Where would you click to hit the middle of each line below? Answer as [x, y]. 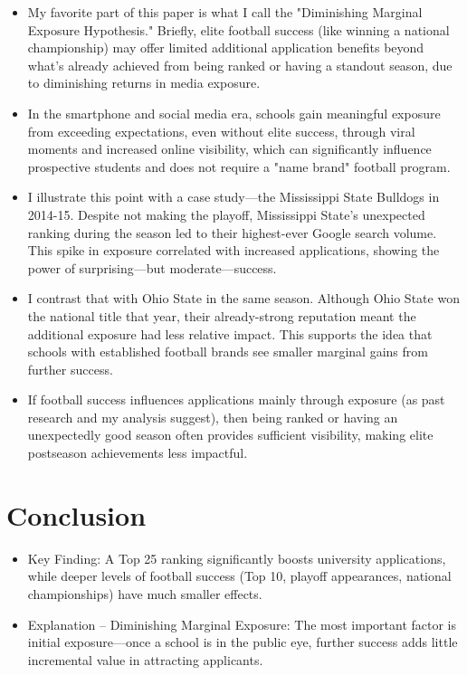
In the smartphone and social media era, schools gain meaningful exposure [234, 113]
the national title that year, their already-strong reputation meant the [222, 315]
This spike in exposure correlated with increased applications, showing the [233, 250]
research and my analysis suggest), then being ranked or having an [213, 417]
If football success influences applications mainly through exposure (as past [236, 399]
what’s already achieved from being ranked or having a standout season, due [240, 65]
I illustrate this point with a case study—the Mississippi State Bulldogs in [233, 197]
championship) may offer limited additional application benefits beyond [226, 48]
